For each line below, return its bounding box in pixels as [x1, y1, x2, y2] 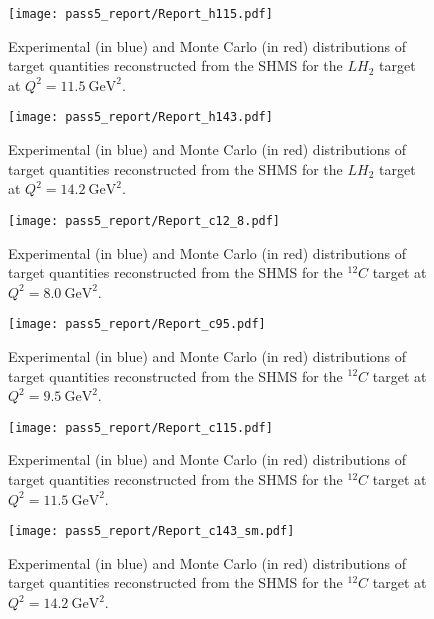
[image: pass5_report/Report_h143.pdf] [8, 110, 273, 125]
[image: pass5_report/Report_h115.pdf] [8, 7, 273, 21]
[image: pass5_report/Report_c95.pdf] [8, 317, 266, 332]
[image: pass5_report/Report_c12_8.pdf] [8, 213, 281, 228]
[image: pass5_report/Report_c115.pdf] [8, 420, 273, 435]
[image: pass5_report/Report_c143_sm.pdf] [8, 524, 295, 539]
